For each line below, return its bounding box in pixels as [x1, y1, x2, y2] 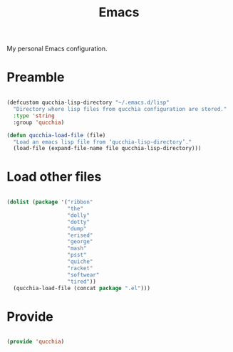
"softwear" [67, 271, 100, 278]
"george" [67, 238, 93, 245]
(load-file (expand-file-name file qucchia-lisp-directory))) [13, 145, 202, 152]
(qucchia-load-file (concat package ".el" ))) [13, 284, 151, 292]
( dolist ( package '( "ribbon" [6, 198, 93, 206]
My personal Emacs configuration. [6, 44, 108, 53]
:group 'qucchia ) [13, 119, 65, 126]
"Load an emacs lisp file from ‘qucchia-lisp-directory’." [13, 138, 192, 146]
